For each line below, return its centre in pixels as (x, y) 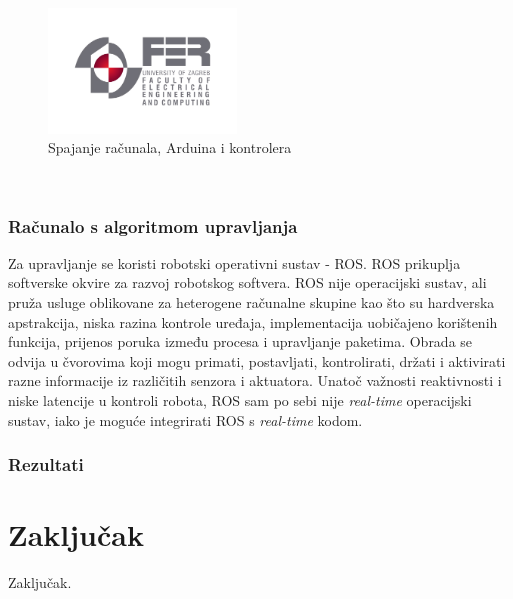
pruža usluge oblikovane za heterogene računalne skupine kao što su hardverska (251, 302)
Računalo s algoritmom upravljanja (153, 225)
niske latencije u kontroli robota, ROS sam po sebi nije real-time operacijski (240, 400)
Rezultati (46, 464)
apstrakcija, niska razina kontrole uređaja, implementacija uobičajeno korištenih (253, 321)
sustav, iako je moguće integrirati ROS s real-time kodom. (185, 419)
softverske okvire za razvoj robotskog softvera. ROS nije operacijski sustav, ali (247, 282)
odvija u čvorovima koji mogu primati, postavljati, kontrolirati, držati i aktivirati (257, 360)
